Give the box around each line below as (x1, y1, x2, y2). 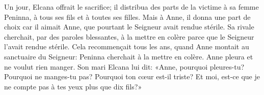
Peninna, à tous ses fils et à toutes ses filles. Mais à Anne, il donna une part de (4, 11, 251, 22)
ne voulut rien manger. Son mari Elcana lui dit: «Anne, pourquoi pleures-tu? (4, 61, 245, 72)
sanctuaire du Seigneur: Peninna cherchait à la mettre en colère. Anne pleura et (4, 51, 253, 61)
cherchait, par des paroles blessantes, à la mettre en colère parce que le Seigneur (4, 31, 254, 42)
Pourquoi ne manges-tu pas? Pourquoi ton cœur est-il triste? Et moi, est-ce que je (4, 71, 260, 82)
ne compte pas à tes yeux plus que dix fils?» (4, 81, 142, 91)
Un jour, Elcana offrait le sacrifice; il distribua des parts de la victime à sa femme (4, 2, 259, 12)
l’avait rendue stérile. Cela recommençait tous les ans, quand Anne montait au (4, 41, 249, 52)
